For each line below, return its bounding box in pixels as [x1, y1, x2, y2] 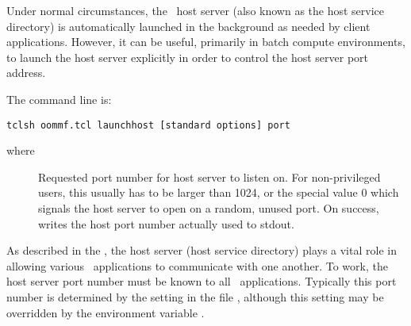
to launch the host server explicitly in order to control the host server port [6, 48, 369, 65]
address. [6, 64, 46, 81]
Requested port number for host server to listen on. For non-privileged [38, 168, 381, 185]
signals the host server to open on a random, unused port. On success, [38, 200, 379, 216]
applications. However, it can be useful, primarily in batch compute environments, [6, 33, 405, 50]
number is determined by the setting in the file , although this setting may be [6, 288, 384, 305]
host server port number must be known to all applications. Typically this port [6, 273, 397, 290]
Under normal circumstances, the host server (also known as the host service [6, 2, 385, 18]
